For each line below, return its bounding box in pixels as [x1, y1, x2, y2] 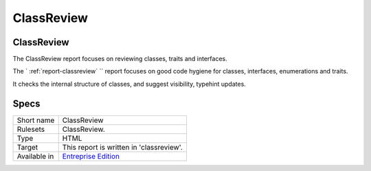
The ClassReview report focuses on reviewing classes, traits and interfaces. [12, 55, 227, 63]
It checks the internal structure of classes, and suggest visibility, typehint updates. [12, 80, 247, 88]
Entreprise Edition [62, 151, 120, 161]
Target [16, 142, 38, 152]
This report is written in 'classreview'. [62, 142, 183, 152]
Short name [16, 115, 55, 125]
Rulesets [16, 124, 45, 134]
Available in [16, 151, 54, 161]
